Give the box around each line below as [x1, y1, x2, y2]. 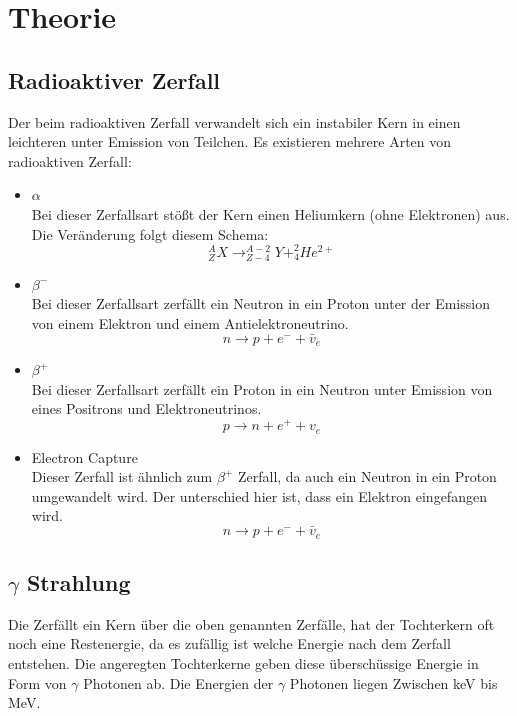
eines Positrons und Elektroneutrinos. [31, 398, 262, 419]
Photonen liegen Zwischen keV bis [289, 672, 498, 693]
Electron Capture [31, 446, 138, 467]
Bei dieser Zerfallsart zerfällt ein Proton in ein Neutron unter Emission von [31, 378, 493, 399]
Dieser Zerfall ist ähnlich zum [31, 466, 213, 487]
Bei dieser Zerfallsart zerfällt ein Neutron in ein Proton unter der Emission [31, 293, 490, 314]
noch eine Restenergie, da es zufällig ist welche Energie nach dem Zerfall [8, 633, 451, 654]
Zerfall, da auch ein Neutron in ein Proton [237, 466, 497, 487]
